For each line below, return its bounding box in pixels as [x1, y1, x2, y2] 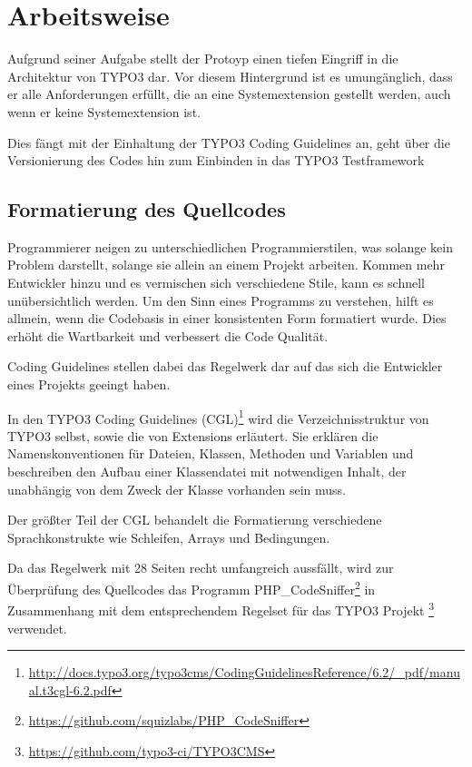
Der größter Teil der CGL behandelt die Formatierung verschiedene [7, 510, 382, 529]
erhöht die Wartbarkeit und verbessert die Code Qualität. [7, 326, 329, 345]
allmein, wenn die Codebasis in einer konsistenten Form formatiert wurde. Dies [7, 309, 447, 328]
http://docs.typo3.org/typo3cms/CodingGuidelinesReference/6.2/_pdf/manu [28, 663, 460, 682]
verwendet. [7, 618, 67, 637]
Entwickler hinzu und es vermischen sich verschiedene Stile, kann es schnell [7, 273, 426, 292]
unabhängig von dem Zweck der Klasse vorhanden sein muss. [7, 479, 347, 498]
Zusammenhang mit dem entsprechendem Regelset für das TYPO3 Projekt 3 [7, 598, 434, 619]
